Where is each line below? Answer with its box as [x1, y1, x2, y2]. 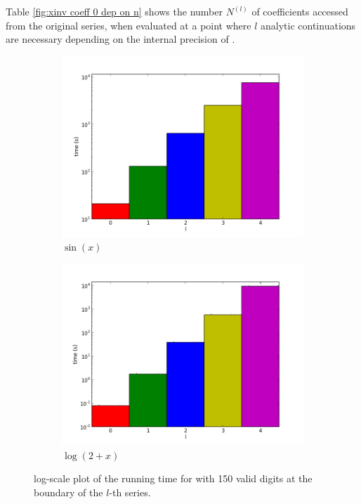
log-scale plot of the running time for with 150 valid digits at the [34, 471, 313, 486]
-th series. [109, 484, 151, 499]
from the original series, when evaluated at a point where [6, 18, 251, 32]
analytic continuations [261, 18, 356, 32]
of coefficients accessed [251, 4, 348, 18]
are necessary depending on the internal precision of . [6, 32, 235, 46]
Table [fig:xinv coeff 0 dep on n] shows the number [6, 4, 223, 18]
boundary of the [34, 484, 103, 499]
